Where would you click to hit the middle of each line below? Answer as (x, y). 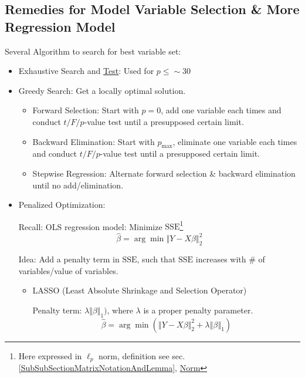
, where (120, 310)
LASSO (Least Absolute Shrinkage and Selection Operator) (140, 290)
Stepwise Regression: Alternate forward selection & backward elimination (164, 173)
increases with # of (230, 259)
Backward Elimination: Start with (94, 141)
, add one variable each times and (221, 110)
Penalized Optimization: (62, 205)
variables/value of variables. (68, 270)
